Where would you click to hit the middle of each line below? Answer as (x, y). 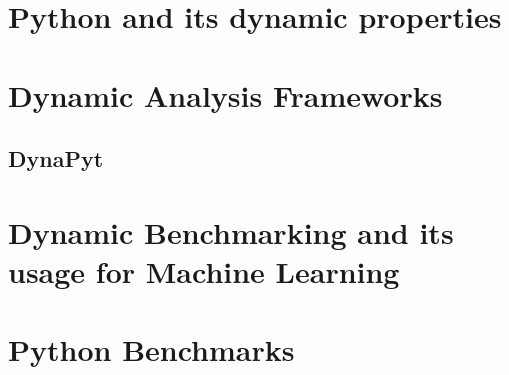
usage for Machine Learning (204, 270)
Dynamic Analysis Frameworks (225, 94)
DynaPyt (56, 158)
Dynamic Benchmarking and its (231, 231)
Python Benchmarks (151, 349)
